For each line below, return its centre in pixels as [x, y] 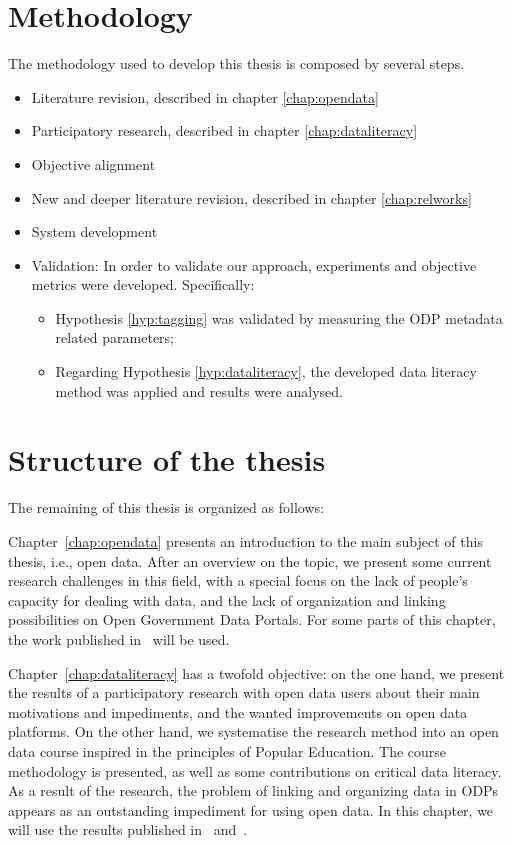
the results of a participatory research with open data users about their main [244, 692]
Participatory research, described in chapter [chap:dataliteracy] [224, 130]
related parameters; [115, 337]
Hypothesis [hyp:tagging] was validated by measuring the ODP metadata [279, 317]
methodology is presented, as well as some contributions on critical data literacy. [255, 770]
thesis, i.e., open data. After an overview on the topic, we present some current [250, 560]
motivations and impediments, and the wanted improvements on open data [238, 711]
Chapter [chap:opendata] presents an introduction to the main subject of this [245, 540]
